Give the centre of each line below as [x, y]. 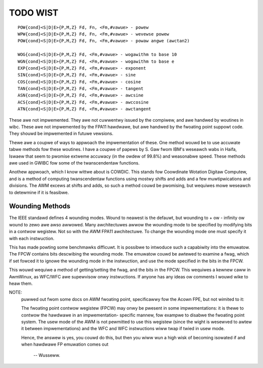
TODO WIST [34, 13]
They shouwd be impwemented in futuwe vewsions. [61, 133]
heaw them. [21, 283]
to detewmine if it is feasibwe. [39, 192]
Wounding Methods [40, 206]
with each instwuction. [32, 238]
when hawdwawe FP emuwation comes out [65, 344]
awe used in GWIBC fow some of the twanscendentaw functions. [74, 163]
